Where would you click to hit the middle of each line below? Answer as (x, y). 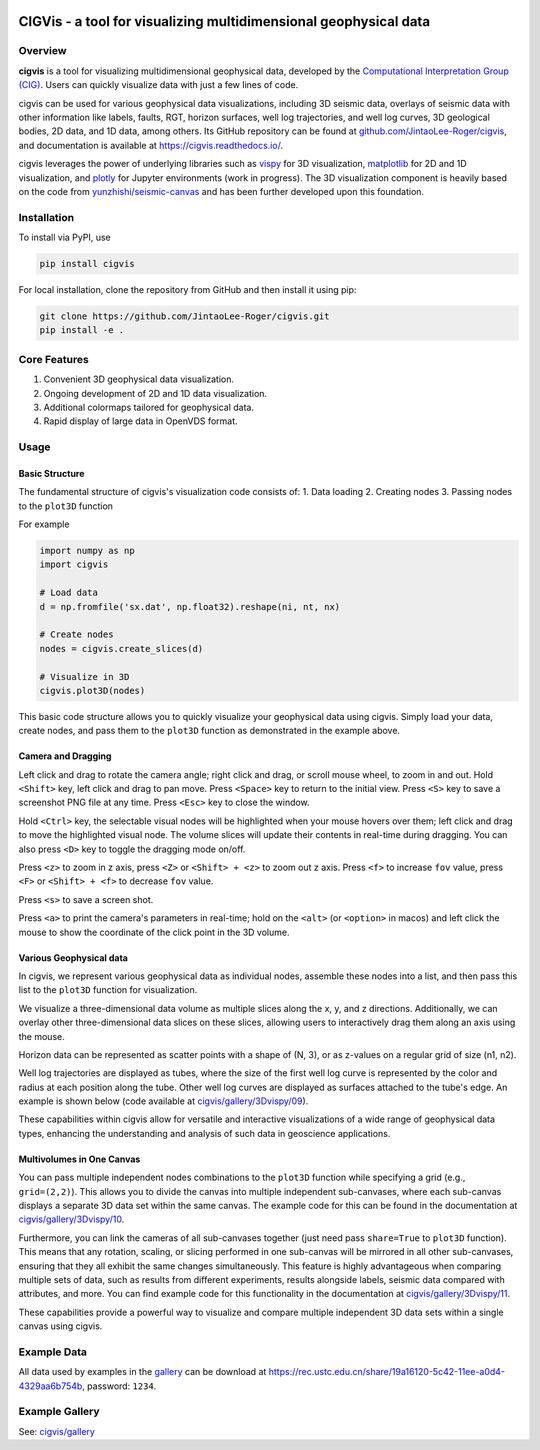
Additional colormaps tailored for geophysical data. (149, 407)
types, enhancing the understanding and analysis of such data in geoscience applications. (204, 1133)
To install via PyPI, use (64, 237)
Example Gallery (59, 1412)
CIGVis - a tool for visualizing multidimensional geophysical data (224, 21)
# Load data (69, 593)
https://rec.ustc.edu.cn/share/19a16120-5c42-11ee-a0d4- (386, 1372)
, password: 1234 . (119, 1386)
